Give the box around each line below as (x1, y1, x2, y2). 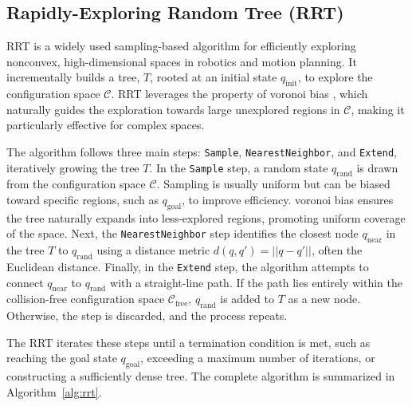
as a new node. (288, 290, 361, 307)
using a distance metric (96, 242, 210, 258)
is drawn (356, 159, 398, 175)
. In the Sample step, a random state (149, 159, 328, 175)
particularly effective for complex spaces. (6, 116, 205, 133)
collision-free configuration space (6, 290, 165, 307)
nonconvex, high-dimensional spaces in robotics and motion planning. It (6, 53, 357, 69)
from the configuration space (6, 175, 146, 192)
